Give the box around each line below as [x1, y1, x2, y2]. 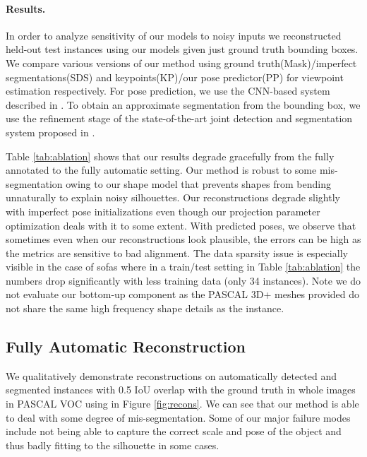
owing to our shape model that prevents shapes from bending [66, 176, 331, 191]
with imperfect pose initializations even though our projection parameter [6, 203, 320, 218]
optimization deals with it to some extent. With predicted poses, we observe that [6, 218, 356, 232]
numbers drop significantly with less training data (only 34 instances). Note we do [6, 273, 361, 287]
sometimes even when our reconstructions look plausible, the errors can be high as [6, 232, 361, 247]
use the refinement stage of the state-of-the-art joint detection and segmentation [6, 111, 353, 126]
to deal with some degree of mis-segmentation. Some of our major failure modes [6, 410, 351, 425]
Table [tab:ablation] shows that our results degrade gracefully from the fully [6, 148, 335, 163]
